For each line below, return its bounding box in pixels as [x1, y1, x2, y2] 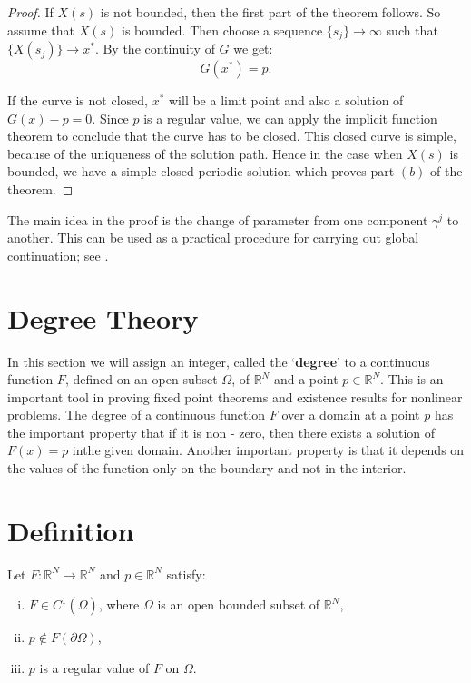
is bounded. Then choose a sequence [122, 20, 323, 39]
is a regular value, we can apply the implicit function [143, 108, 437, 127]
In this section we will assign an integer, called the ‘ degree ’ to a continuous [7, 351, 430, 371]
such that [386, 20, 438, 39]
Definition [7, 511, 134, 549]
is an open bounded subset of [157, 595, 320, 614]
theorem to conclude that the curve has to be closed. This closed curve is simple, [7, 126, 456, 145]
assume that [7, 20, 75, 39]
